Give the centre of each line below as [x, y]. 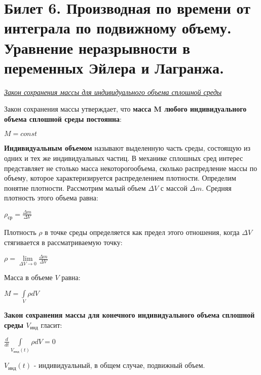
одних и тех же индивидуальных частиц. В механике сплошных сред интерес [124, 158]
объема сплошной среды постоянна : [63, 118]
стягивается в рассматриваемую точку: [63, 242]
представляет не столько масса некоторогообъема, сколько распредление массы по [131, 168]
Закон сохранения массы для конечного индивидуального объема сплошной [129, 315]
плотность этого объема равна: [51, 198]
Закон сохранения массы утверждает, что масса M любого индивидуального [125, 109]
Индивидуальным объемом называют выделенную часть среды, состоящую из [127, 148]
